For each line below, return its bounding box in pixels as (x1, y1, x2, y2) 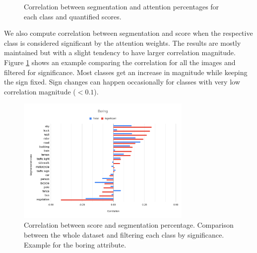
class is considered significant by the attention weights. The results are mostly (4, 37, 241, 48)
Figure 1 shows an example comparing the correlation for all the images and (4, 57, 236, 67)
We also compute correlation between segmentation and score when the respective (4, 28, 253, 38)
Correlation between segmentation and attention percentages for (24, 1, 219, 11)
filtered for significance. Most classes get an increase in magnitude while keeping (4, 67, 248, 77)
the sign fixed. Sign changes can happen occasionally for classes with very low (4, 77, 240, 87)
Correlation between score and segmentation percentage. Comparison (24, 220, 234, 230)
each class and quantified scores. (24, 11, 122, 21)
